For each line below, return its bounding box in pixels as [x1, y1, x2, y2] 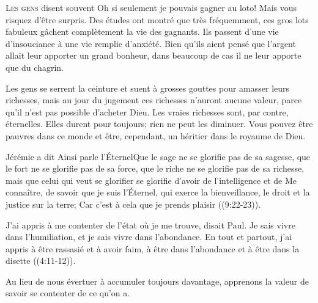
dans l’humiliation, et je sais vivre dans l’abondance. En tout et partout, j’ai [6, 230, 292, 243]
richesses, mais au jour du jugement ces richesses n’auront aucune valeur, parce [6, 93, 302, 106]
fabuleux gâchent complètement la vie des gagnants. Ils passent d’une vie [6, 25, 279, 38]
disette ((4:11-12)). [6, 254, 76, 267]
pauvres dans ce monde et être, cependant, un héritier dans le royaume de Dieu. [6, 129, 306, 142]
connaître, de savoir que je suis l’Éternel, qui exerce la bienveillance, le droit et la [6, 186, 310, 199]
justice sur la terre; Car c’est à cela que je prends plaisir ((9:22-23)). [6, 197, 261, 210]
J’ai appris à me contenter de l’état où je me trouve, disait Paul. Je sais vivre [6, 218, 295, 231]
